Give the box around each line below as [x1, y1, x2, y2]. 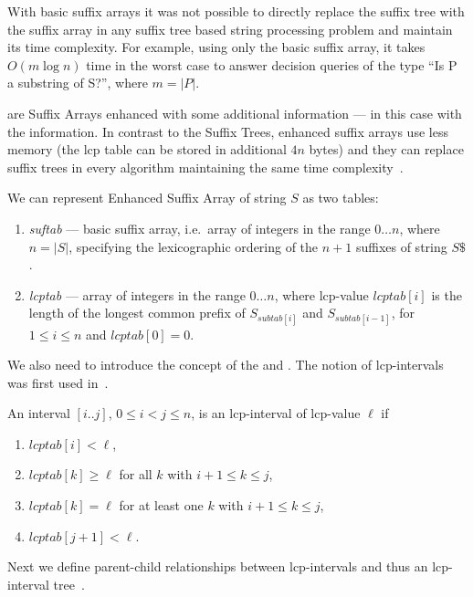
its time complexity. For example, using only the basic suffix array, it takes [7, 37, 426, 57]
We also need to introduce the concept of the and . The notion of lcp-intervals [7, 355, 444, 374]
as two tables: [302, 188, 379, 207]
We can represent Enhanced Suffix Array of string [7, 188, 287, 207]
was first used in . [7, 372, 109, 392]
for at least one [119, 496, 204, 515]
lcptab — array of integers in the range [28, 285, 246, 304]
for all [119, 465, 152, 484]
